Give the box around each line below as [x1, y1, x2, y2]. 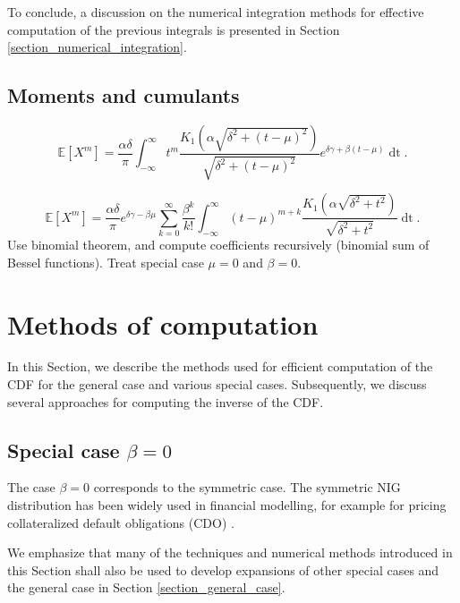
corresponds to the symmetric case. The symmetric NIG [93, 478, 401, 497]
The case [7, 478, 55, 497]
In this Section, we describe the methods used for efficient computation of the [7, 357, 433, 376]
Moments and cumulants [7, 81, 240, 109]
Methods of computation [7, 305, 319, 342]
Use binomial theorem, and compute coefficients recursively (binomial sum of [7, 235, 430, 254]
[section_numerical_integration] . [7, 38, 187, 56]
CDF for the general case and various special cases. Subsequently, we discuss [7, 375, 427, 394]
